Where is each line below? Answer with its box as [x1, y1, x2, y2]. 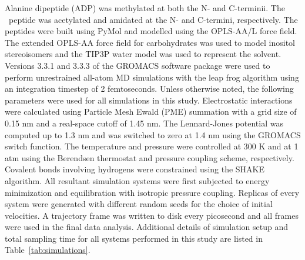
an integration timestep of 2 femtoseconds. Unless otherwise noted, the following [5, 82, 294, 95]
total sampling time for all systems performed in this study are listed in [5, 232, 263, 244]
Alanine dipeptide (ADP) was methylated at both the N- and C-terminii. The [5, 2, 285, 14]
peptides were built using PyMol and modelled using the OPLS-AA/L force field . [5, 25, 297, 37]
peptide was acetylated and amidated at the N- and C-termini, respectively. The [8, 13, 298, 25]
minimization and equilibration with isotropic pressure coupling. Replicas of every [5, 186, 300, 198]
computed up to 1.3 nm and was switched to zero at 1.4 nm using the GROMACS [5, 128, 301, 141]
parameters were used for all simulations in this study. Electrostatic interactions [5, 94, 293, 106]
